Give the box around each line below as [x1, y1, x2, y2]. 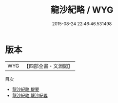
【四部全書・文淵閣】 [24, 63, 73, 69]
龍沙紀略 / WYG [50, 4, 114, 16]
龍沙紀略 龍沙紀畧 [12, 92, 48, 98]
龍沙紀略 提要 [12, 86, 39, 92]
